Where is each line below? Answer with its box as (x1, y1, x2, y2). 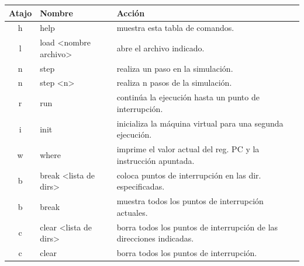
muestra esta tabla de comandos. (116, 22, 234, 34)
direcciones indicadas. (116, 232, 194, 244)
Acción (116, 6, 145, 19)
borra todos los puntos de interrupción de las (116, 220, 278, 233)
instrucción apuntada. (116, 154, 195, 166)
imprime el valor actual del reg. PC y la (116, 143, 260, 155)
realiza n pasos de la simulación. (116, 76, 232, 89)
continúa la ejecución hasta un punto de (116, 91, 260, 103)
